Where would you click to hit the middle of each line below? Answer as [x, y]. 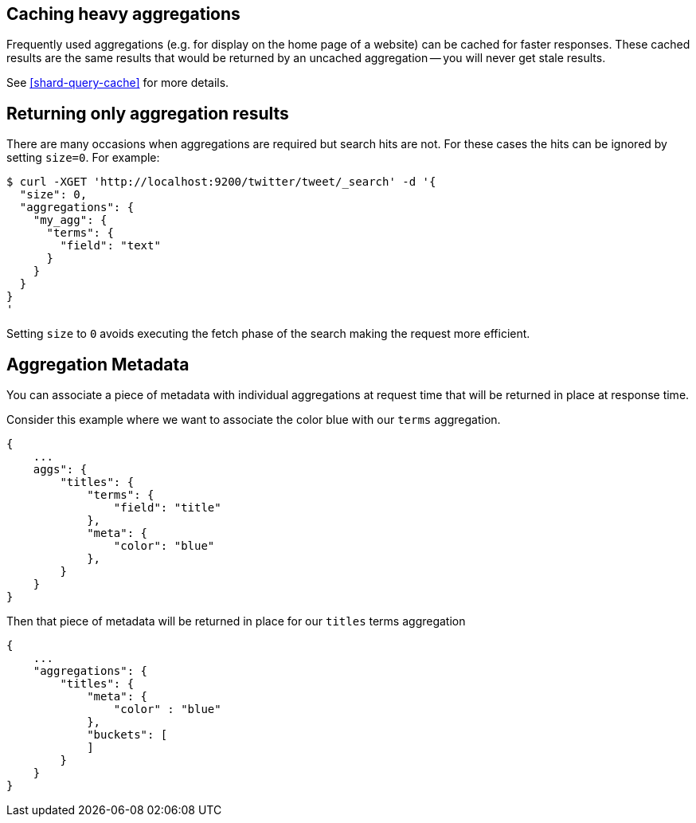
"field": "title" [167, 508]
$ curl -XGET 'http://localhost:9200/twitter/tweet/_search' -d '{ [221, 182]
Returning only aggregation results [148, 113]
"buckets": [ [127, 735]
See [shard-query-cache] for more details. [118, 83]
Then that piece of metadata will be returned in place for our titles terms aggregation [236, 621]
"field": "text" [110, 246]
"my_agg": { [70, 220]
